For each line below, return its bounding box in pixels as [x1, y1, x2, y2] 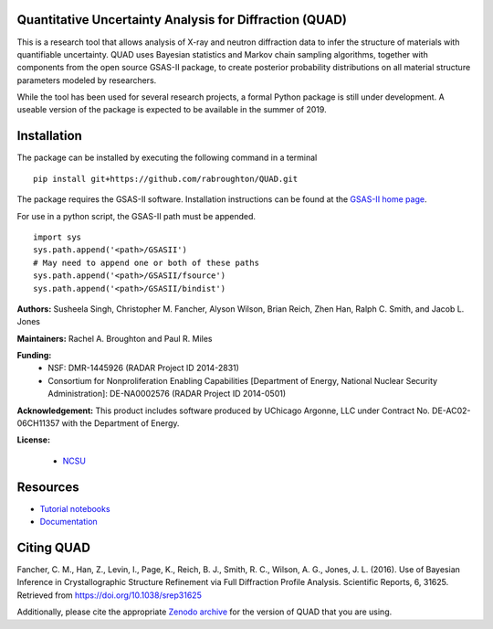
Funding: [16, 350, 52, 361]
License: [16, 434, 50, 445]
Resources [16, 479, 79, 495]
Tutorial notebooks [39, 503, 110, 514]
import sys [33, 231, 82, 242]
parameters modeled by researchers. [16, 74, 157, 86]
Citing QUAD [16, 539, 91, 555]
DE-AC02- [432, 405, 471, 416]
